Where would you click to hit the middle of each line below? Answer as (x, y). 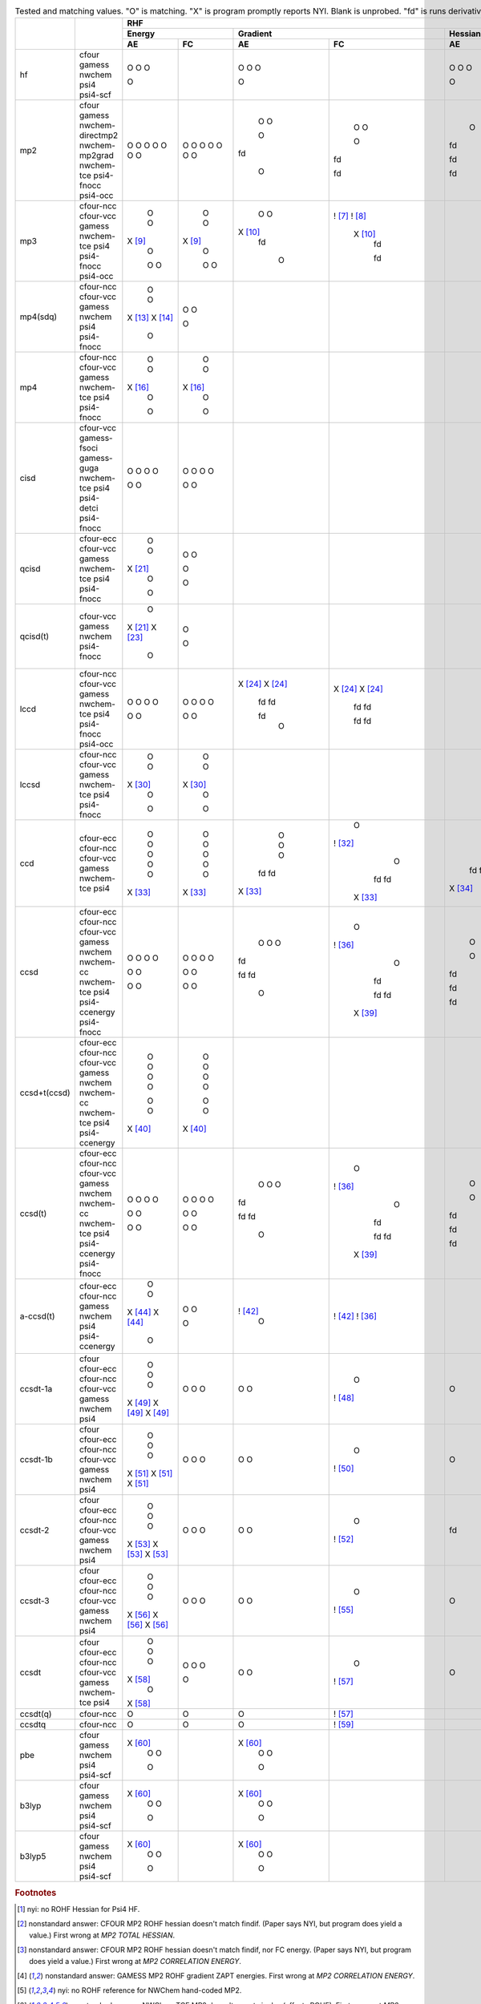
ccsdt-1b (36, 1460)
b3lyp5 (33, 1857)
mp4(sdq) (38, 317)
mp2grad (96, 156)
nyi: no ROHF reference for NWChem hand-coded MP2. (150, 1990)
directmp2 (99, 135)
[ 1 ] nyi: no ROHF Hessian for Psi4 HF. (79, 1909)
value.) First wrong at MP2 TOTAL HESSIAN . (102, 1935)
